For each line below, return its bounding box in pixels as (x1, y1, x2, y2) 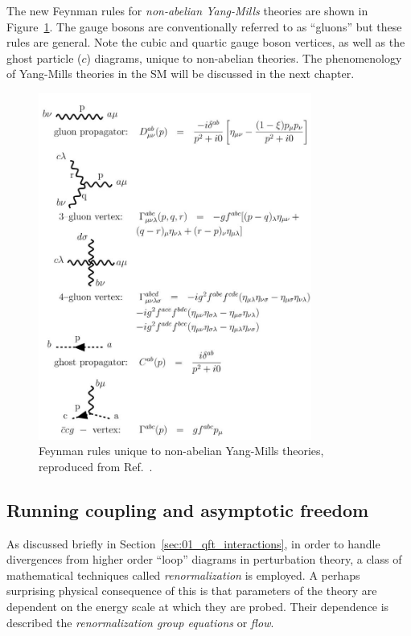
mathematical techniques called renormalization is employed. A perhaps (6, 566, 360, 583)
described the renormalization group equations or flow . (6, 613, 274, 630)
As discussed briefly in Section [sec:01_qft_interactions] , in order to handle (6, 535, 380, 552)
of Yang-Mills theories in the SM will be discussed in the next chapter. (6, 65, 355, 82)
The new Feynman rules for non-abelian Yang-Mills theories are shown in (6, 2, 368, 18)
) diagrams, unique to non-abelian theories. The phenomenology (86, 49, 402, 66)
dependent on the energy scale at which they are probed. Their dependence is (6, 597, 389, 614)
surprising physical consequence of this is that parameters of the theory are (6, 582, 377, 599)
